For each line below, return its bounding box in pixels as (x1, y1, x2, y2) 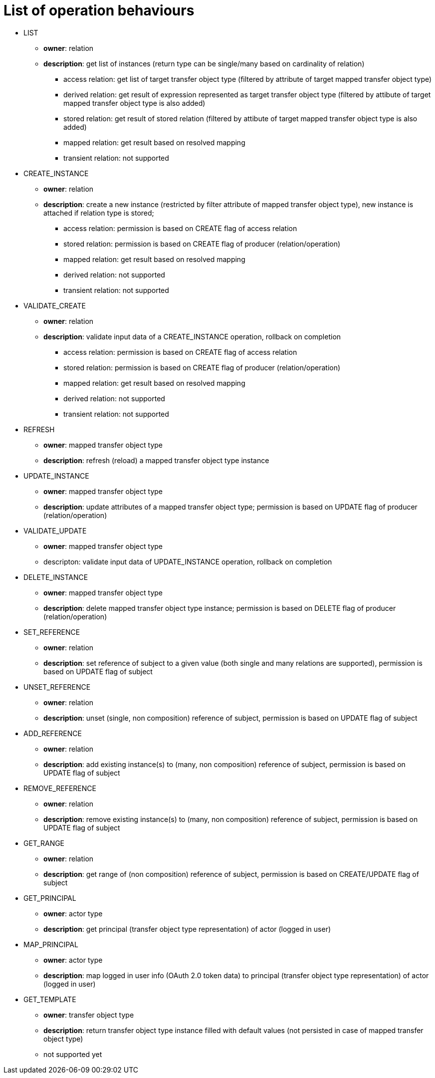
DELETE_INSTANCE (23, 572, 88, 581)
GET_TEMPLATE (23, 995, 76, 1004)
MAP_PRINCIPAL (23, 940, 78, 949)
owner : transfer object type (43, 1010, 134, 1019)
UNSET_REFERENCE (23, 682, 91, 691)
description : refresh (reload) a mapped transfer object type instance (43, 456, 269, 465)
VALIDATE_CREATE (23, 301, 86, 310)
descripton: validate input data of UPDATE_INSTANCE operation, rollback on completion (43, 557, 332, 566)
